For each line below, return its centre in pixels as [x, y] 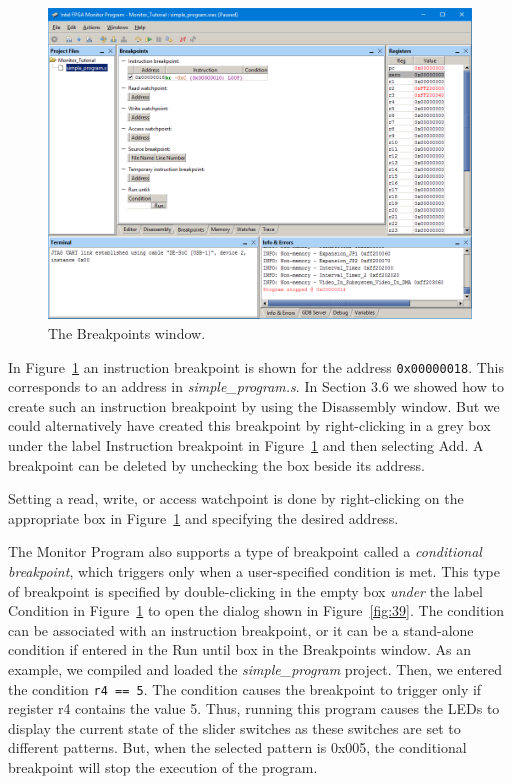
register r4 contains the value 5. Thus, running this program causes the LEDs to [254, 708]
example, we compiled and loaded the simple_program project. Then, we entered [255, 669]
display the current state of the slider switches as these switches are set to [234, 727]
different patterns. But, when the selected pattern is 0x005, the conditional [237, 747]
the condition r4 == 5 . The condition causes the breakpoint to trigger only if [245, 688]
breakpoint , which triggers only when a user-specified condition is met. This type [254, 571]
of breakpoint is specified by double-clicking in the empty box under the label [245, 590]
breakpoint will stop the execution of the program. [163, 767]
